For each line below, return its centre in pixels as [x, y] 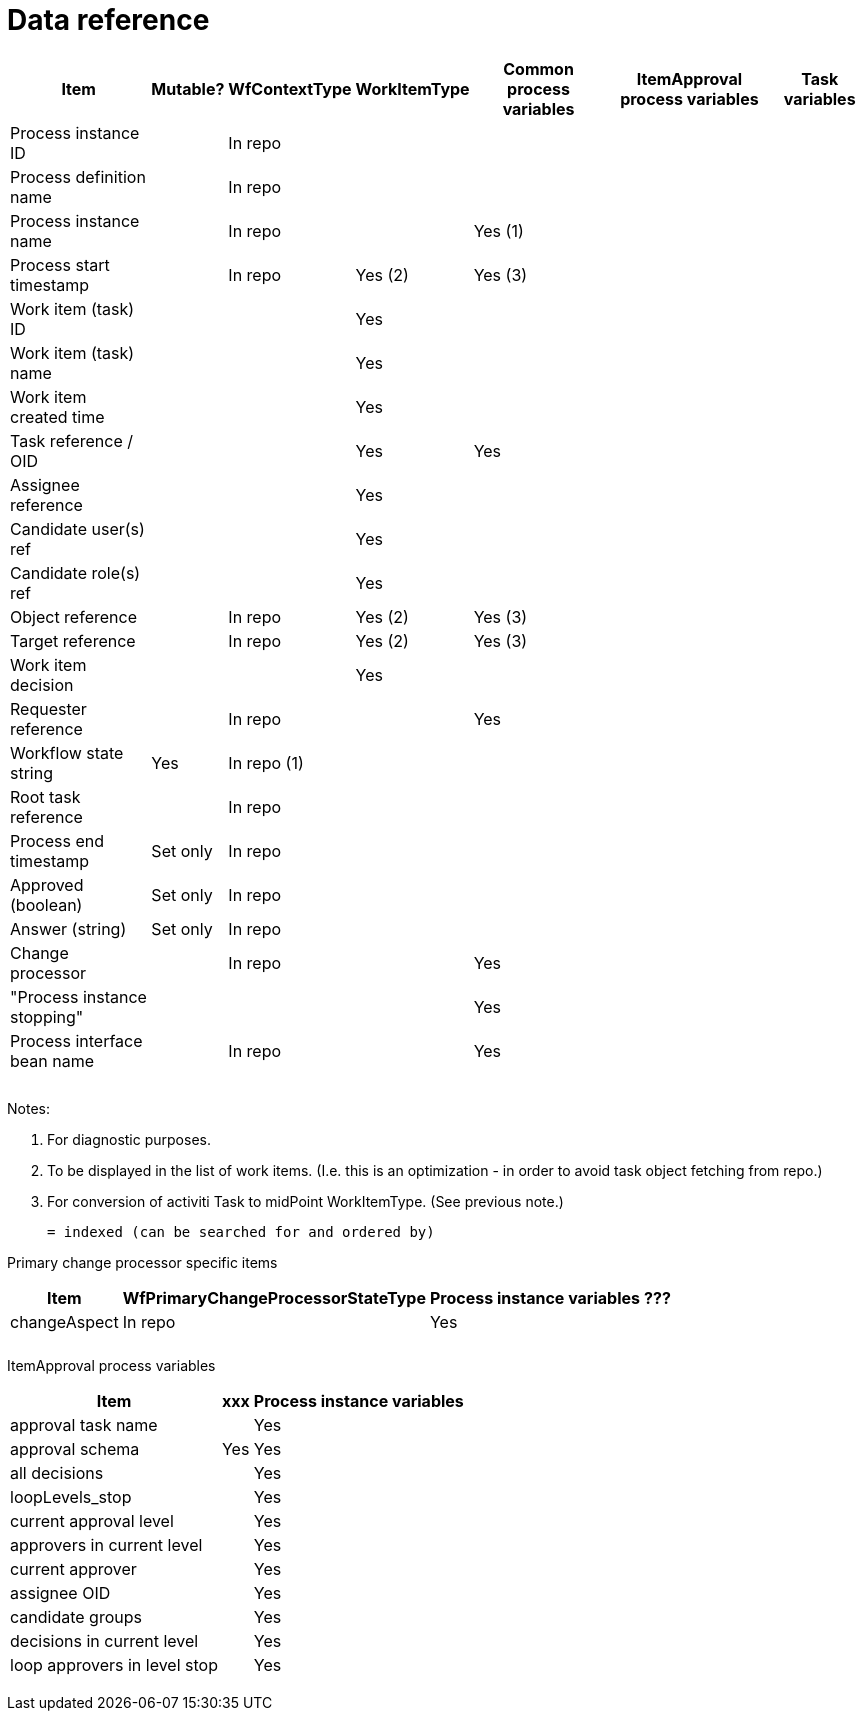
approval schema [75, 1448]
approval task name [84, 1424]
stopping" [47, 1016]
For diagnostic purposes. [129, 1139]
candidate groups [76, 1616]
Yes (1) [498, 230]
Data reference [108, 20]
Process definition [78, 176]
